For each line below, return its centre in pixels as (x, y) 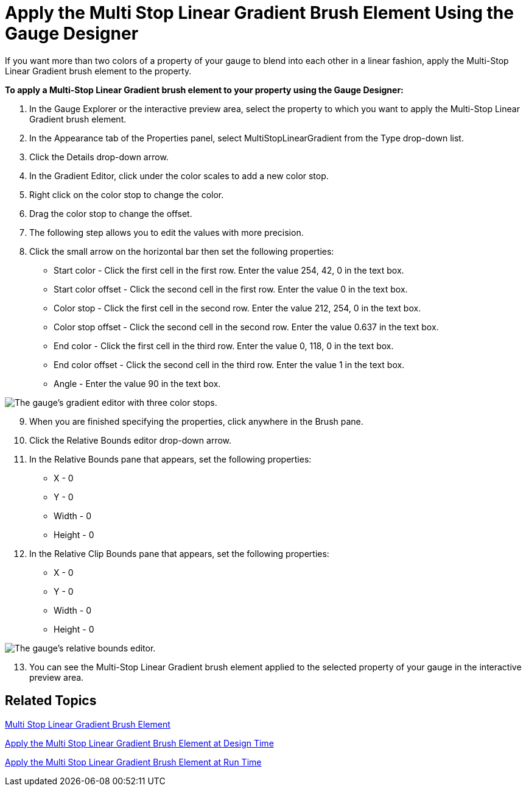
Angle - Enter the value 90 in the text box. (137, 383)
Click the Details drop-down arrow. (99, 157)
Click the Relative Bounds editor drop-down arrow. (131, 440)
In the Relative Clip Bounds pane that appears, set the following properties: (179, 553)
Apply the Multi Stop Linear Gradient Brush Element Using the (259, 13)
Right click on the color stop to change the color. (127, 194)
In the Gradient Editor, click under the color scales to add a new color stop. (179, 176)
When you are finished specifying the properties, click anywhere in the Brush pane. (196, 421)
